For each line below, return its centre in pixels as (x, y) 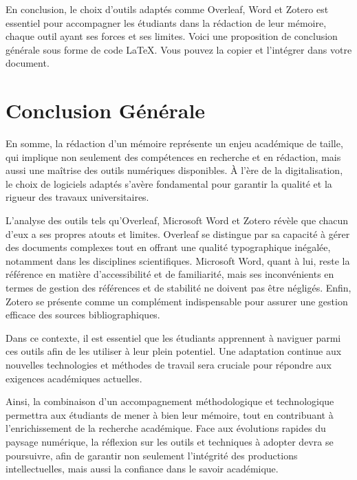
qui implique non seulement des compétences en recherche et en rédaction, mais (173, 156)
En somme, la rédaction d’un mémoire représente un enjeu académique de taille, (174, 143)
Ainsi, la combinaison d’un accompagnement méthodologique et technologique (170, 401)
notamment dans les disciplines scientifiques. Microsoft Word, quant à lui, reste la (178, 260)
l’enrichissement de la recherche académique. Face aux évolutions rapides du (166, 428)
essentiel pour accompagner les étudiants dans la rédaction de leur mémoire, (166, 22)
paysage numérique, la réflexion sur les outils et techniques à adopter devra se (170, 441)
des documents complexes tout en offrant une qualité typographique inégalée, (168, 247)
